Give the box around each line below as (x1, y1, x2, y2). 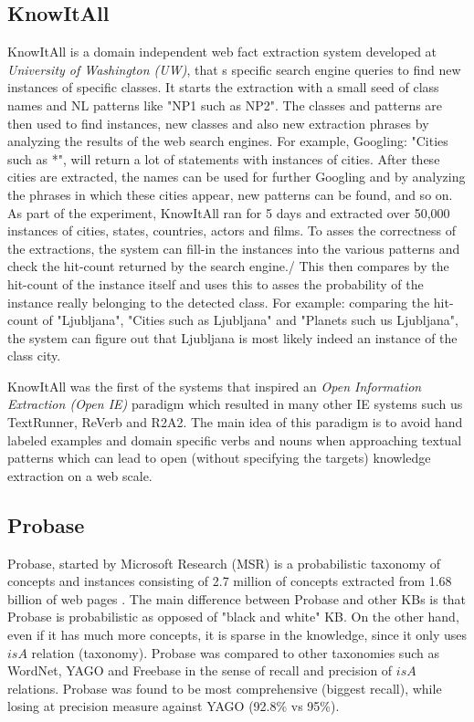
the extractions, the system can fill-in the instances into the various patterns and (7, 238, 460, 257)
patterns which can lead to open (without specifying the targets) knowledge (7, 448, 431, 467)
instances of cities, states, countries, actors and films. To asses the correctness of (7, 221, 457, 240)
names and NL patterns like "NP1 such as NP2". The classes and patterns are (7, 95, 443, 114)
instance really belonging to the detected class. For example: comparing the (7, 292, 430, 311)
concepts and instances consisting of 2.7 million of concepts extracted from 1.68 (7, 571, 452, 591)
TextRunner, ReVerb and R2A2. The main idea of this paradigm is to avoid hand (7, 413, 463, 432)
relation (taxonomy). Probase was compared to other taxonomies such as (31, 643, 439, 662)
